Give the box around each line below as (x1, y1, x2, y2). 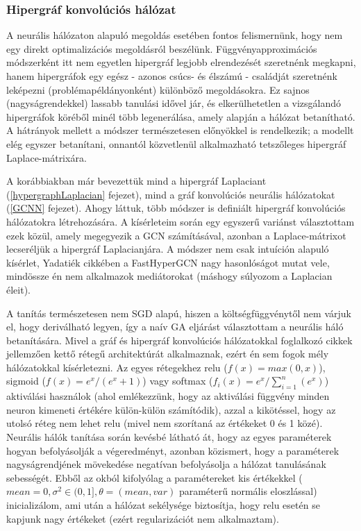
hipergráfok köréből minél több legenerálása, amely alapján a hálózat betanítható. (6, 109, 355, 124)
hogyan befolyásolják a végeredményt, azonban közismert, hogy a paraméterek (6, 443, 339, 457)
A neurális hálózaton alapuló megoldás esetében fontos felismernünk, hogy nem (6, 28, 343, 42)
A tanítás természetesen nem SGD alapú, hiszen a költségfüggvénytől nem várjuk (6, 305, 351, 320)
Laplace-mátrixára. (6, 150, 87, 165)
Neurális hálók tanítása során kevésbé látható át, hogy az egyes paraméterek (6, 430, 332, 444)
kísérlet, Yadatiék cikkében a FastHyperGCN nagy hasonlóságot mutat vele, (6, 255, 330, 269)
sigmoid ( (6, 373, 46, 388)
